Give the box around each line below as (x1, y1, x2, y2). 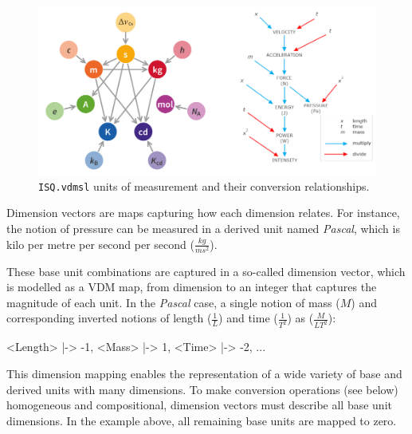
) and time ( (218, 310, 278, 326)
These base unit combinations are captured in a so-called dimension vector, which (6, 262, 406, 279)
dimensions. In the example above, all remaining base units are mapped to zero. (6, 412, 397, 428)
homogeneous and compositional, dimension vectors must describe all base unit (6, 397, 392, 413)
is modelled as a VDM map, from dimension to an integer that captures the (6, 278, 377, 295)
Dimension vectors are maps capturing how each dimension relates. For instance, (6, 204, 400, 221)
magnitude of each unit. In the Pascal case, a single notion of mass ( (6, 294, 340, 310)
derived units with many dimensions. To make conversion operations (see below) (6, 381, 398, 397)
